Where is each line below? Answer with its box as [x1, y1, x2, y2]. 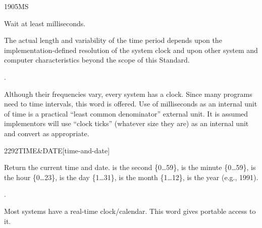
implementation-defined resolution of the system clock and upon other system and [4, 44, 258, 55]
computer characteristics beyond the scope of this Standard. [4, 54, 190, 65]
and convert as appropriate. [4, 128, 89, 138]
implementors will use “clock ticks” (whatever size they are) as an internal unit [4, 118, 249, 129]
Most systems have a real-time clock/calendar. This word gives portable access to [4, 205, 256, 216]
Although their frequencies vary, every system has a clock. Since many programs [4, 88, 252, 99]
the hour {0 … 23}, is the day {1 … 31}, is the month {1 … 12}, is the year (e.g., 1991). [4, 172, 258, 182]
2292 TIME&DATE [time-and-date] [4, 145, 110, 155]
